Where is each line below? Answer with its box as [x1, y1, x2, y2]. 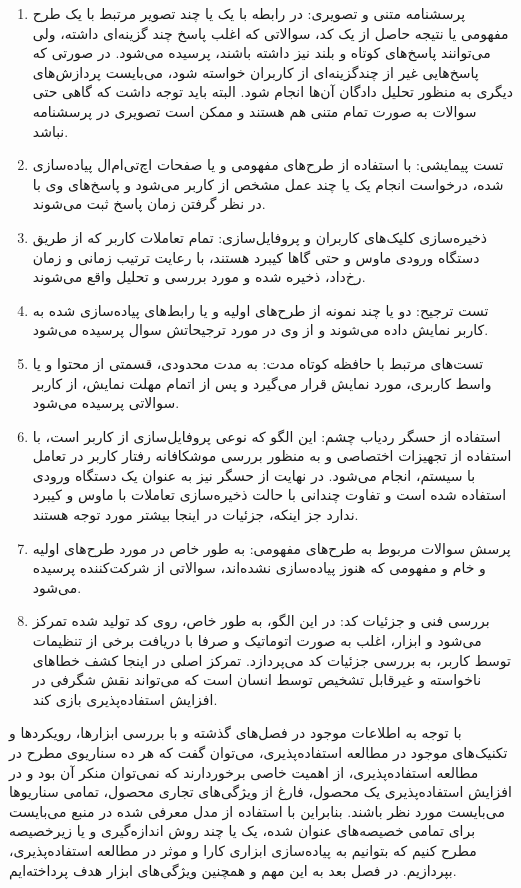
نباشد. [32, 120, 69, 141]
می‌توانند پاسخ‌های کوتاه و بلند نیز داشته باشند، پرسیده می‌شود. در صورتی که [32, 42, 491, 63]
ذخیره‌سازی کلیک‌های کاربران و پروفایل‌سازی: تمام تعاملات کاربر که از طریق [32, 226, 488, 247]
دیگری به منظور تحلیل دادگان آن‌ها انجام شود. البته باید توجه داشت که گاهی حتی [32, 81, 513, 102]
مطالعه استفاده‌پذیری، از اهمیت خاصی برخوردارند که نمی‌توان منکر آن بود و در [9, 761, 479, 782]
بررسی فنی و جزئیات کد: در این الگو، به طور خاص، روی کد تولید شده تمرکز [32, 610, 490, 631]
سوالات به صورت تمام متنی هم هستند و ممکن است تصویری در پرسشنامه [32, 100, 477, 121]
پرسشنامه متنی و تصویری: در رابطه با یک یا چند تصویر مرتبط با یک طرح [32, 3, 466, 23]
